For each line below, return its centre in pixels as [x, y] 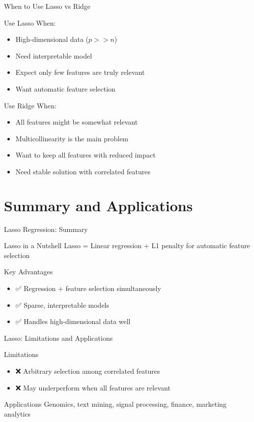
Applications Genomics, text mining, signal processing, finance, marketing [115, 404]
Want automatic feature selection [65, 88]
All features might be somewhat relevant [77, 122]
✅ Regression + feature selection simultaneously [88, 288]
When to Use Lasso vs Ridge [47, 6]
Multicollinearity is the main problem [72, 138]
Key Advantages [28, 272]
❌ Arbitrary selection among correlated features [88, 371]
